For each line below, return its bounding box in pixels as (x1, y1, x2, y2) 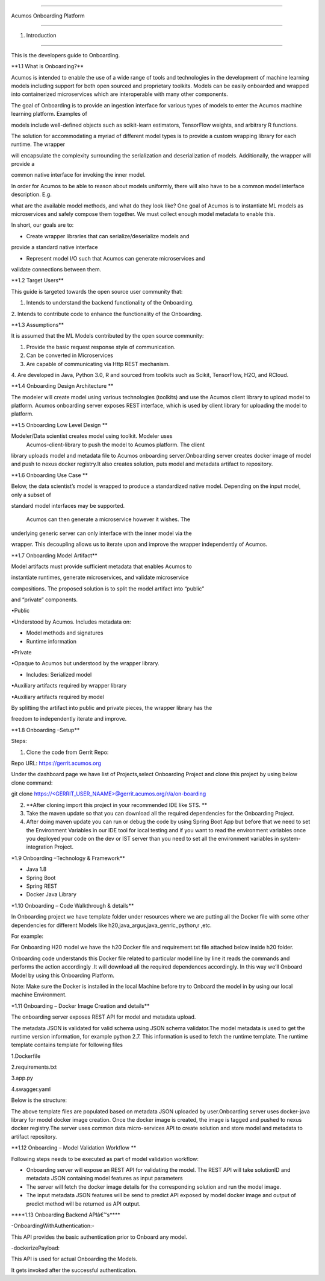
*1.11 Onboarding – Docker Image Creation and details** (11, 1002, 150, 1010)
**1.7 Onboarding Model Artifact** (11, 552, 97, 559)
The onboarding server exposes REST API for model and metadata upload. (11, 1013, 196, 1020)
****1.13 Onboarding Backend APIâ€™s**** (11, 1211, 120, 1218)
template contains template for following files (11, 1041, 123, 1049)
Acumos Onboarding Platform (11, 12, 85, 19)
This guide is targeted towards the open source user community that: (11, 288, 183, 295)
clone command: (11, 779, 53, 786)
